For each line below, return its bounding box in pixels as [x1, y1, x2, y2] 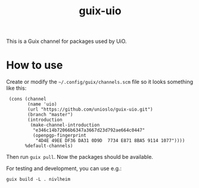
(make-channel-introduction [30, 122, 100, 129]
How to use [6, 58, 63, 72]
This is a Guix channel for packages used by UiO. [6, 37, 127, 45]
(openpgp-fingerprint [32, 133, 86, 139]
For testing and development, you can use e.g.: [6, 165, 122, 172]
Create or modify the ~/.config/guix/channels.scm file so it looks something [6, 79, 194, 86]
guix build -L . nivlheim [6, 177, 70, 183]
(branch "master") [27, 112, 73, 118]
